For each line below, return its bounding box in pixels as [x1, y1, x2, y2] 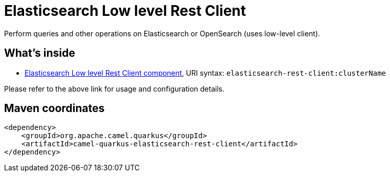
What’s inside [4, 47, 75, 60]
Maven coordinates [4, 102, 105, 115]
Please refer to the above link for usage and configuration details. [4, 84, 225, 93]
